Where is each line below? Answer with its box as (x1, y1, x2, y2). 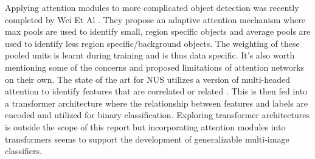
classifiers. (5, 144, 42, 157)
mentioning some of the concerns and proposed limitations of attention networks (5, 60, 305, 73)
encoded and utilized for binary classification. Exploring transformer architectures (5, 108, 310, 121)
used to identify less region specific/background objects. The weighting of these (5, 37, 300, 49)
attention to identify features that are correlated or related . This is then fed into (5, 85, 308, 97)
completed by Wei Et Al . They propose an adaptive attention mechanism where (5, 13, 305, 26)
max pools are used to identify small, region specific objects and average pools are (5, 25, 311, 38)
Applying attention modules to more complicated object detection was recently (5, 1, 299, 13)
